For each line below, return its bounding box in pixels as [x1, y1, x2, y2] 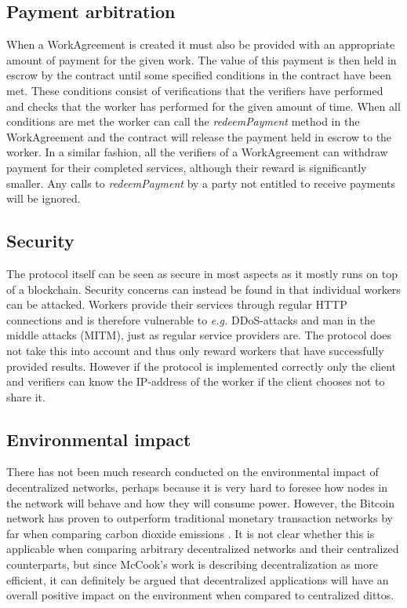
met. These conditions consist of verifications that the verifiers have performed [6, 82, 383, 98]
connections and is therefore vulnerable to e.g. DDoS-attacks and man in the [6, 311, 376, 328]
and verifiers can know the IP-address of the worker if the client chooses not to [6, 373, 385, 390]
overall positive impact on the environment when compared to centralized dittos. [6, 587, 394, 603]
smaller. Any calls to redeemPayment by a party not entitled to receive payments [6, 174, 396, 191]
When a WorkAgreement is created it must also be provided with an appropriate [6, 36, 395, 53]
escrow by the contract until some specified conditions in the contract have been [6, 67, 391, 83]
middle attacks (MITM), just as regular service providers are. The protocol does [6, 327, 392, 343]
